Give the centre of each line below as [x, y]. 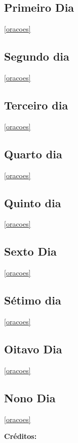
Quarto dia [33, 154]
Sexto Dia [30, 251]
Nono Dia [30, 397]
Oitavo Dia [33, 349]
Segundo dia [37, 56]
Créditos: [21, 436]
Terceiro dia [36, 105]
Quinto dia [33, 202]
